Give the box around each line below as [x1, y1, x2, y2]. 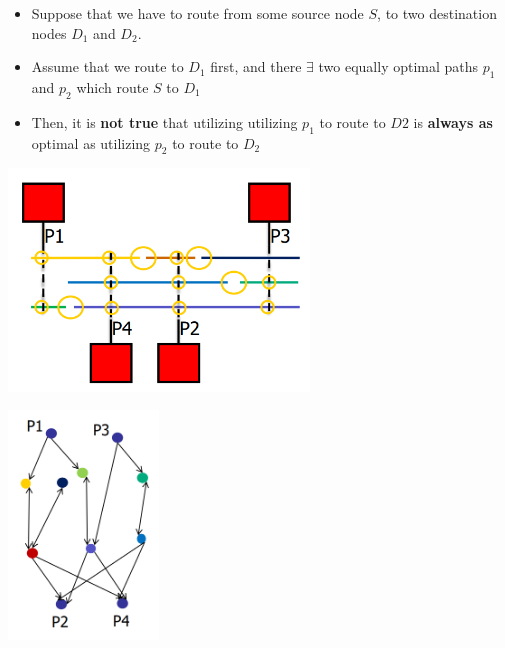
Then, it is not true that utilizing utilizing [31, 111, 298, 132]
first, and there [210, 56, 302, 77]
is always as [413, 111, 493, 132]
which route [76, 76, 149, 97]
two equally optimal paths [318, 56, 479, 77]
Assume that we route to [31, 56, 184, 77]
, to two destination [377, 3, 497, 23]
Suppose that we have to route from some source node [31, 3, 364, 23]
